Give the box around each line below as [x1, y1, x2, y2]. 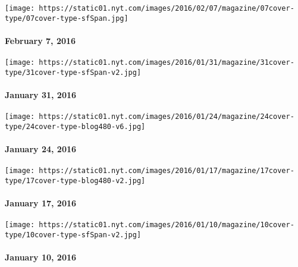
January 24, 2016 [5, 143, 77, 155]
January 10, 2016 [5, 251, 77, 263]
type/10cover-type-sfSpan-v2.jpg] [5, 231, 142, 240]
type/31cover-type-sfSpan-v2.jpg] [5, 68, 142, 77]
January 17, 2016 [5, 197, 77, 209]
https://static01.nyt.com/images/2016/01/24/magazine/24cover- [39, 112, 294, 121]
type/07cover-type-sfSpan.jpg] [5, 14, 128, 23]
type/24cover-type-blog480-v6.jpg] [5, 122, 146, 131]
